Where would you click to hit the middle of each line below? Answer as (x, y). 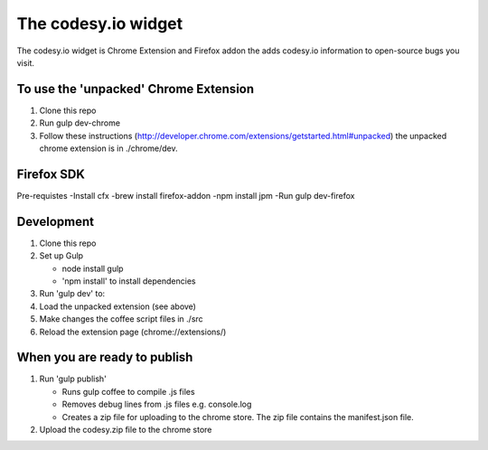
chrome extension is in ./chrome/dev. (108, 148)
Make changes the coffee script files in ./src (121, 319)
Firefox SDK (51, 174)
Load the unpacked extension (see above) (117, 306)
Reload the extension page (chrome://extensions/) (133, 332)
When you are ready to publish (105, 357)
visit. (26, 62)
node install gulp (93, 268)
